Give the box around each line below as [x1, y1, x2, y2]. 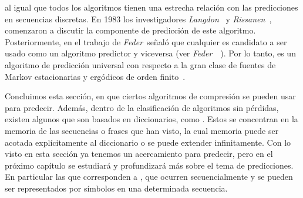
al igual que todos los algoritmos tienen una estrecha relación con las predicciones [5, 1, 298, 13]
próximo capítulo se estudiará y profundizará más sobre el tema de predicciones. [5, 159, 294, 171]
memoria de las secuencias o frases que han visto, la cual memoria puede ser [5, 124, 279, 136]
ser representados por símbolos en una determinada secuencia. [5, 182, 228, 194]
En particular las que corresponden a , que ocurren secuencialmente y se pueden [5, 170, 293, 183]
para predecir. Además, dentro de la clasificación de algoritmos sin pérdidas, [5, 101, 279, 113]
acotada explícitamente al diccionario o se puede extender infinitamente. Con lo [5, 136, 291, 148]
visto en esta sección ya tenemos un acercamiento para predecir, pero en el [5, 147, 273, 160]
